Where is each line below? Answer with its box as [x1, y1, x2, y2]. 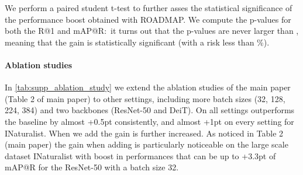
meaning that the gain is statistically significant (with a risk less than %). [5, 36, 270, 48]
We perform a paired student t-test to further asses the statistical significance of [5, 2, 292, 13]
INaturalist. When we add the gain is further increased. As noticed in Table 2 [5, 127, 284, 139]
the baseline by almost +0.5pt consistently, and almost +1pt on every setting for [5, 115, 294, 127]
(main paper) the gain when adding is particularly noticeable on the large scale [5, 138, 288, 150]
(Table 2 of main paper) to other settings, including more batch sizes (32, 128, [5, 92, 285, 104]
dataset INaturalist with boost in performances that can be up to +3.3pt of [5, 149, 276, 162]
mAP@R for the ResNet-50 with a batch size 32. [5, 161, 179, 173]
